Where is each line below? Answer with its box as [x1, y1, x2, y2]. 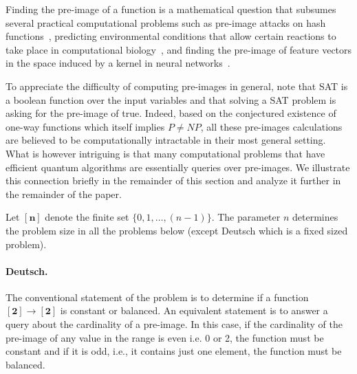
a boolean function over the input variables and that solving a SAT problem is [6, 92, 336, 107]
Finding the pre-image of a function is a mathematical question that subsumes [6, 2, 336, 16]
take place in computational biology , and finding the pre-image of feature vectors [6, 42, 352, 56]
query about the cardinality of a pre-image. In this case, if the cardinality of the [6, 317, 343, 331]
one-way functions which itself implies [6, 119, 165, 133]
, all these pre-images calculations [200, 119, 343, 133]
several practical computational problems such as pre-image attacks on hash [6, 15, 326, 30]
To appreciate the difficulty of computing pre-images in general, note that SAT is [6, 78, 348, 93]
